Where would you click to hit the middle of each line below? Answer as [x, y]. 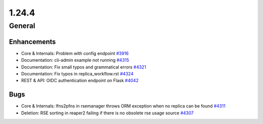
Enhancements [32, 42]
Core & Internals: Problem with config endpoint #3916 [75, 53]
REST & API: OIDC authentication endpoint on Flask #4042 [80, 81]
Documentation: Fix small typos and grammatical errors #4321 [84, 67]
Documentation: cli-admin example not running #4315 [75, 60]
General [22, 26]
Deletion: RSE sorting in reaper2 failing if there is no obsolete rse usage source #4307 [107, 113]
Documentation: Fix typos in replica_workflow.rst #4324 [77, 73]
